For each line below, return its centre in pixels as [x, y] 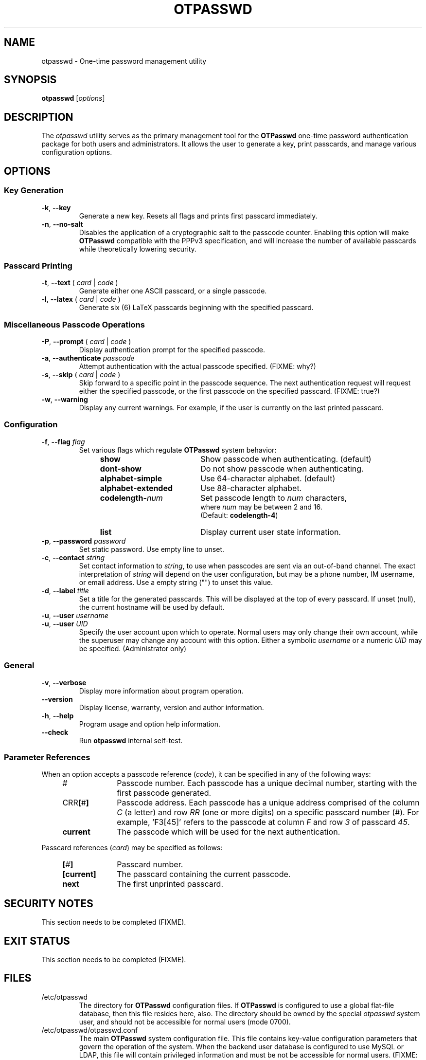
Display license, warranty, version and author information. [171, 707]
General [19, 666]
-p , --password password [84, 541]
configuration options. [77, 152]
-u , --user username [75, 615]
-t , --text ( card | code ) [80, 283]
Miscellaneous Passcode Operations [74, 324]
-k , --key [56, 207]
